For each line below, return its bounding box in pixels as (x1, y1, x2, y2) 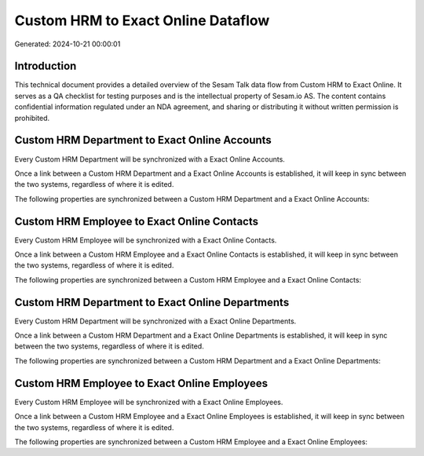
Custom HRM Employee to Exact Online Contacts (14, 214, 259, 228)
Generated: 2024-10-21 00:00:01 (14, 39, 121, 49)
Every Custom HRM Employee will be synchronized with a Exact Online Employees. (14, 397, 283, 407)
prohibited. (14, 113, 50, 122)
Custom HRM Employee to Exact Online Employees (14, 377, 269, 390)
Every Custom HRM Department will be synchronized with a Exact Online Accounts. (14, 154, 286, 164)
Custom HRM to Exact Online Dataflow (14, 12, 270, 29)
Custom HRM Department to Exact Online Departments (14, 295, 290, 309)
